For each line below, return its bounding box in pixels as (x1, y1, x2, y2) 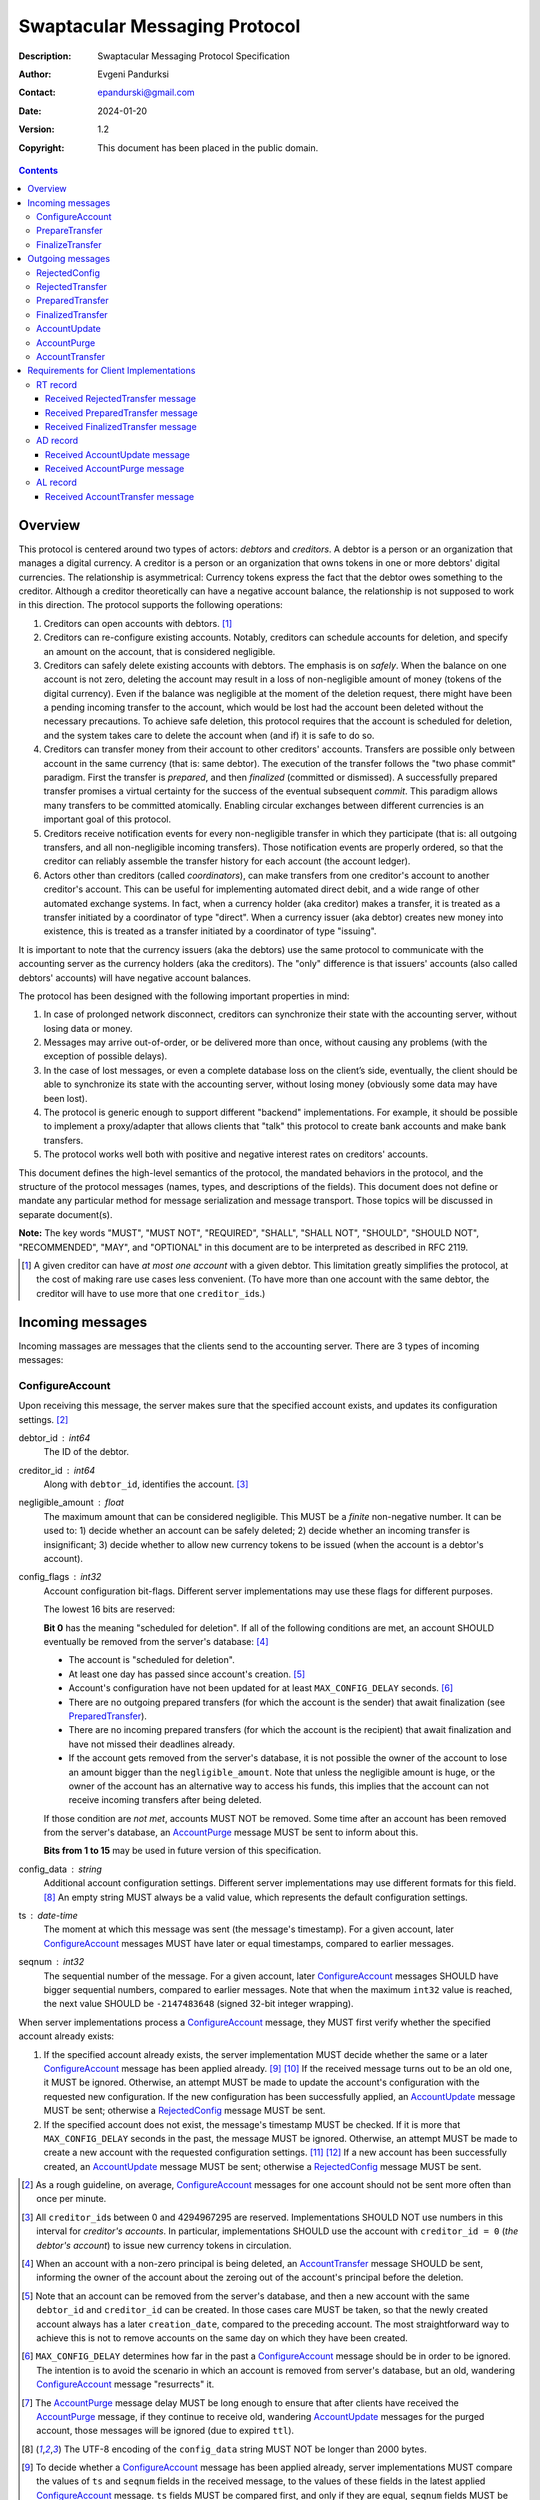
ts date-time (18, 1910, 79, 1922)
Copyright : (18, 141, 65, 154)
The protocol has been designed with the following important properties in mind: (18, 990, 350, 1002)
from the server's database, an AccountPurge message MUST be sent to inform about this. (43, 1826, 419, 1839)
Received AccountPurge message (45, 463, 185, 475)
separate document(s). (18, 1208, 113, 1220)
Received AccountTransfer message (45, 490, 195, 502)
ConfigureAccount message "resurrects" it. (36, 2378, 215, 2390)
